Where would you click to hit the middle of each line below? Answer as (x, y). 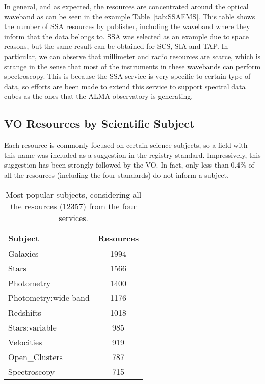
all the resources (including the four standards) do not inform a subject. (116, 174)
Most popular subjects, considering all (73, 194)
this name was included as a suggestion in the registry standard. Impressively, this (132, 155)
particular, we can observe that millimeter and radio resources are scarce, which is (132, 56)
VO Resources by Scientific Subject (99, 124)
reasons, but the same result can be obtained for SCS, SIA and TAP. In (116, 46)
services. (73, 217)
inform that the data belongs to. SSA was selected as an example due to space (126, 36)
